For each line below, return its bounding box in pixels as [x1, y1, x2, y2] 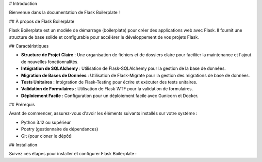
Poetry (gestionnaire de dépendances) [21, 126, 98, 132]
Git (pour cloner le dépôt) [21, 133, 72, 139]
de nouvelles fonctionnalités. [21, 59, 79, 65]
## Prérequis [9, 102, 35, 108]
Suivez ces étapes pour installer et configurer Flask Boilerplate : [9, 151, 137, 157]
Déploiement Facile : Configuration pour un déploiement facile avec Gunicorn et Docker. [21, 93, 198, 98]
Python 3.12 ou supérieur [21, 119, 71, 125]
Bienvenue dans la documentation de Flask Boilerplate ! [9, 10, 120, 16]
